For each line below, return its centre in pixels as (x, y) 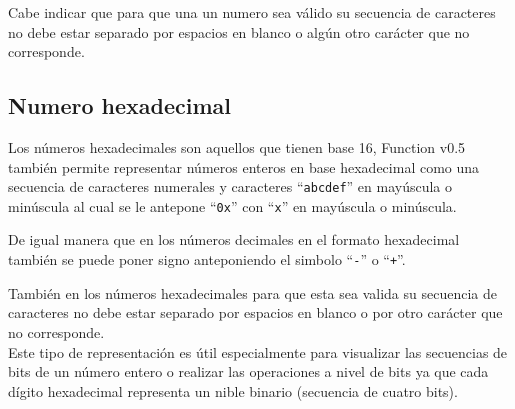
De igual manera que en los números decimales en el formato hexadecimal (234, 239)
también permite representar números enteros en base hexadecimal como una (244, 166)
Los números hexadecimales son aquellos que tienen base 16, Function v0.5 (237, 146)
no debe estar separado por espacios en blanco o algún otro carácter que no (239, 31)
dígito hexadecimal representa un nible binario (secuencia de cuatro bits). (233, 390)
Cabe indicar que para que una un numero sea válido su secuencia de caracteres (252, 12)
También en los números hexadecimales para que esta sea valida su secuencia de (252, 292)
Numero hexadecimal (120, 105)
